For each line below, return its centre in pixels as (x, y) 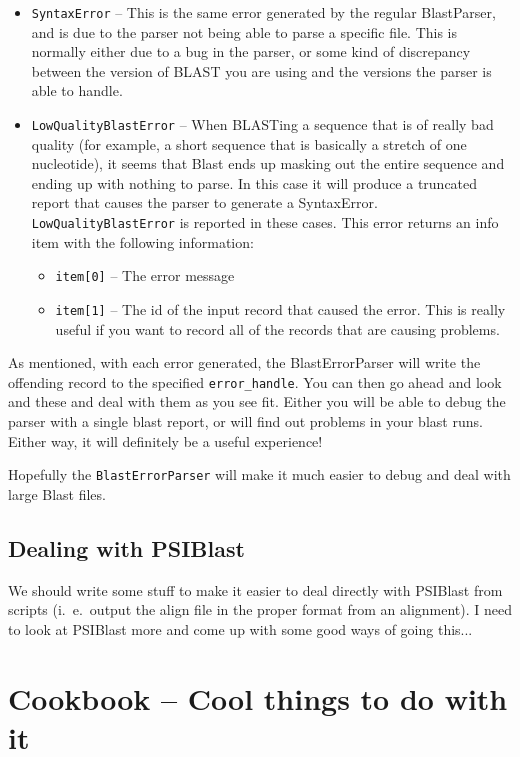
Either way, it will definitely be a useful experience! (165, 440)
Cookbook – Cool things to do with (258, 697)
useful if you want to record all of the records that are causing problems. (277, 328)
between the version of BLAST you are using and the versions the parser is (261, 70)
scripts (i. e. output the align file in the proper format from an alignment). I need (260, 609)
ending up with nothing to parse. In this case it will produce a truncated (254, 182)
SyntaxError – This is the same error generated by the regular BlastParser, (263, 12)
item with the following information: (142, 241)
